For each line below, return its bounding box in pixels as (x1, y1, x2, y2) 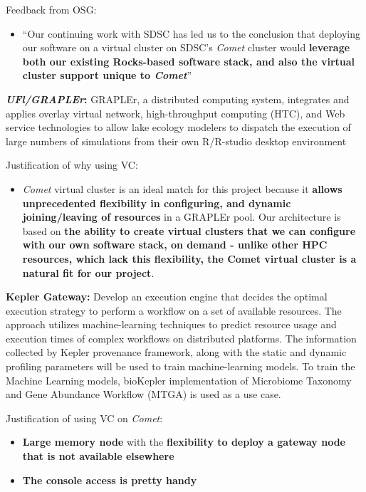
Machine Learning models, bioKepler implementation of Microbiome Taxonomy (6, 372, 352, 387)
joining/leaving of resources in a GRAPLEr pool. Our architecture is (22, 209, 341, 224)
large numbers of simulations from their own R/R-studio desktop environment (6, 133, 347, 148)
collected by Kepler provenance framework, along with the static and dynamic (6, 345, 347, 360)
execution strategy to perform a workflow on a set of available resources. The (6, 303, 342, 318)
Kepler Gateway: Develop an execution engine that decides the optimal (6, 289, 328, 304)
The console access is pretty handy (22, 472, 197, 487)
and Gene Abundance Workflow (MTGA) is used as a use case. (6, 387, 281, 402)
